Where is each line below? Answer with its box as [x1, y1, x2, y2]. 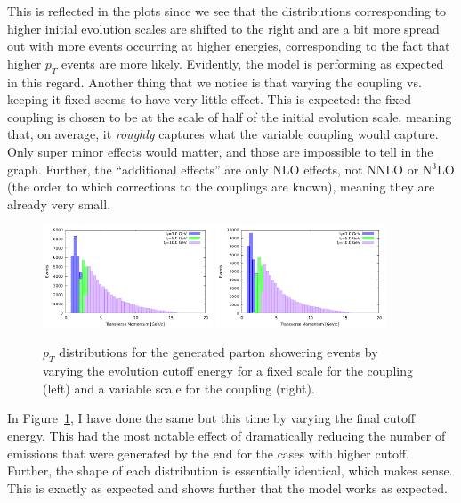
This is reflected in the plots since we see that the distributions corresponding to [7, 2, 447, 20]
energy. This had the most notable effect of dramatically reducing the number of [7, 426, 446, 444]
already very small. [7, 194, 111, 213]
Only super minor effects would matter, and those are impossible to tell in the [7, 142, 433, 160]
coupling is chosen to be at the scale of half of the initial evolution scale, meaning [7, 107, 452, 126]
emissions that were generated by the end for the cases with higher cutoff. [7, 443, 409, 462]
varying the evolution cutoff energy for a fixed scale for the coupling [43, 361, 413, 380]
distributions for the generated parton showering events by [59, 343, 378, 361]
